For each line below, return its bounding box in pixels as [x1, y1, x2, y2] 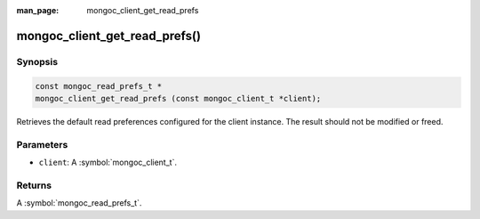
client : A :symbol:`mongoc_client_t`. [38, 157, 178, 168]
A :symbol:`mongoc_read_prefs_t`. [16, 198, 142, 208]
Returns [16, 179, 52, 191]
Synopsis [16, 55, 58, 68]
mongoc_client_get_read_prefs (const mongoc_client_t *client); [35, 93, 322, 103]
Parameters [16, 138, 68, 150]
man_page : [16, 5, 60, 15]
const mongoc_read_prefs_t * [35, 81, 163, 91]
